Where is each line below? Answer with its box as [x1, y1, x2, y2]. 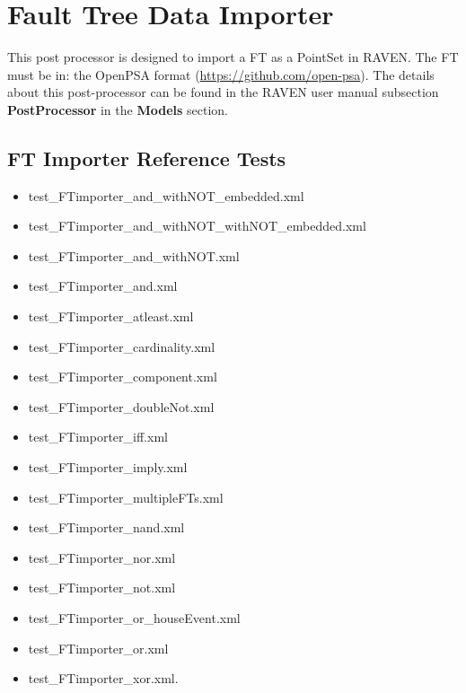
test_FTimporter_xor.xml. [28, 669, 179, 688]
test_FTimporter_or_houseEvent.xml [28, 609, 241, 627]
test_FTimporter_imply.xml [28, 458, 188, 477]
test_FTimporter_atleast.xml [28, 307, 194, 326]
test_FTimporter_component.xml [28, 367, 217, 386]
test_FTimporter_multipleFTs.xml [28, 487, 224, 506]
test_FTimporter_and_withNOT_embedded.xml [28, 186, 304, 205]
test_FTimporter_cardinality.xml [28, 337, 215, 355]
